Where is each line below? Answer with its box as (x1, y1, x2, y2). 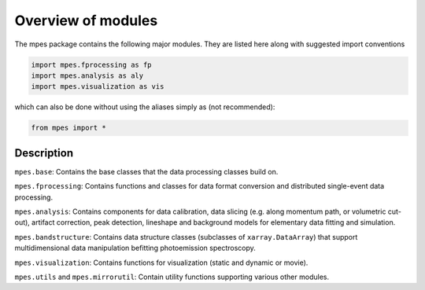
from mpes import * (31, 123, 106, 133)
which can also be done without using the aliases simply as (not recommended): (14, 102, 275, 112)
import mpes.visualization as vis (31, 83, 164, 91)
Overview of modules (14, 12, 158, 29)
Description (14, 146, 74, 160)
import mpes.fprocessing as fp (31, 60, 153, 69)
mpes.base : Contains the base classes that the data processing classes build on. (14, 167, 279, 176)
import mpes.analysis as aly (31, 71, 144, 80)
